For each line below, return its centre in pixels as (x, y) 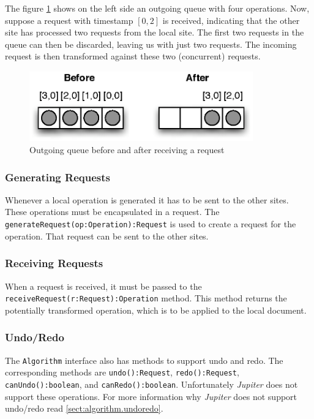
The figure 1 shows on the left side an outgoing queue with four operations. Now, (157, 8)
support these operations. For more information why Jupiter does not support (151, 396)
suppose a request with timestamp (69, 20)
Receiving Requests (54, 263)
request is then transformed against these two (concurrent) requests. (133, 56)
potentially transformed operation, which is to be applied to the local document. (156, 310)
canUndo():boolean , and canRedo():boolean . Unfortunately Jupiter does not (151, 384)
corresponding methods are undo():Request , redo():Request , (122, 372)
